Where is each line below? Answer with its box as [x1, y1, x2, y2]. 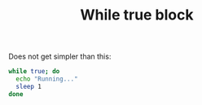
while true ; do [8, 68, 60, 76]
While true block [80, 6, 194, 24]
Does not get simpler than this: [8, 51, 112, 62]
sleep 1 [15, 82, 42, 90]
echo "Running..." [15, 75, 79, 83]
